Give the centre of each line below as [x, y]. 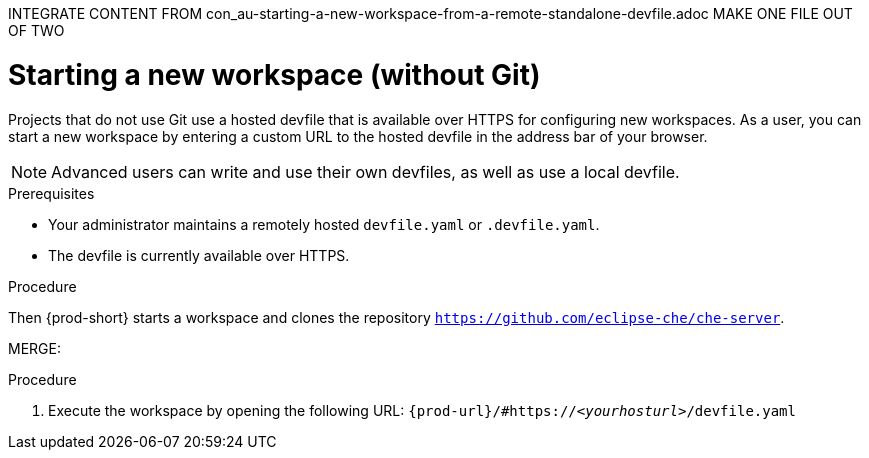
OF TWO [36, 30]
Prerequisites [51, 193]
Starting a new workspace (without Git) [274, 74]
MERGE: [34, 348]
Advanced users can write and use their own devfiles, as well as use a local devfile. [365, 171]
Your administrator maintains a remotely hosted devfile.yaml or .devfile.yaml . [324, 224]
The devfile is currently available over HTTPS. [199, 255]
